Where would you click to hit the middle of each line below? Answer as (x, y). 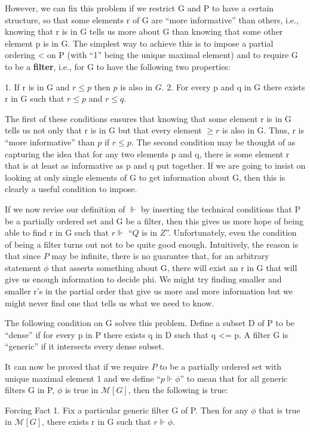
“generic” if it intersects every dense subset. (85, 346)
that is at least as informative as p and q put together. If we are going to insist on (155, 165)
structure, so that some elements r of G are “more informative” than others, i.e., (152, 19)
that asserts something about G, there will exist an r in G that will (174, 267)
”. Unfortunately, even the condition (231, 232)
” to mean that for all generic (234, 378)
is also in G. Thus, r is (263, 130)
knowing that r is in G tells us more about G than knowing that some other (144, 31)
